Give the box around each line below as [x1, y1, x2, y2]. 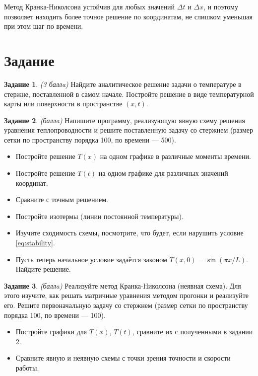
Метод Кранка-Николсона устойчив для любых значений [4, 1, 175, 11]
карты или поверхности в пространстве [4, 98, 123, 109]
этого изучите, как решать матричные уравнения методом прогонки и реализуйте [4, 290, 249, 301]
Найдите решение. [15, 264, 71, 274]
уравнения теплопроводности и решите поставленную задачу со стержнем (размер [4, 125, 254, 135]
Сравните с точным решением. [15, 194, 109, 205]
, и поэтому [203, 1, 238, 11]
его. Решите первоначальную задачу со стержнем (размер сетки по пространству [4, 300, 248, 310]
